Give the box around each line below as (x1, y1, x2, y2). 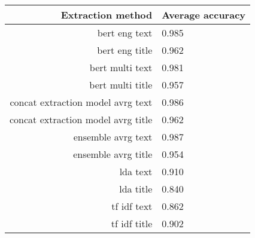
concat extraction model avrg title (10, 112, 153, 126)
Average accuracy (162, 8, 246, 22)
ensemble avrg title (73, 147, 153, 161)
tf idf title (111, 216, 153, 230)
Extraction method (60, 8, 153, 22)
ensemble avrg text (73, 130, 153, 144)
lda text (119, 164, 153, 178)
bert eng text (97, 26, 153, 39)
